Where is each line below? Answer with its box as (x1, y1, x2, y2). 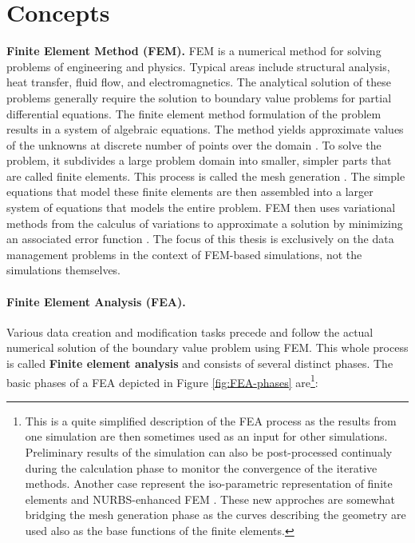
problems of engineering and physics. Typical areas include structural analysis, (6, 58, 390, 74)
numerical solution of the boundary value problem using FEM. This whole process (6, 339, 409, 356)
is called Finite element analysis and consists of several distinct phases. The (6, 355, 393, 372)
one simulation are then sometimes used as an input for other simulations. (25, 428, 388, 445)
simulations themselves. (6, 262, 121, 278)
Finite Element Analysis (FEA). (6, 293, 186, 309)
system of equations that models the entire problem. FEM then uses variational (6, 199, 396, 216)
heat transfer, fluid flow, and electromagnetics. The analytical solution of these (6, 74, 391, 90)
